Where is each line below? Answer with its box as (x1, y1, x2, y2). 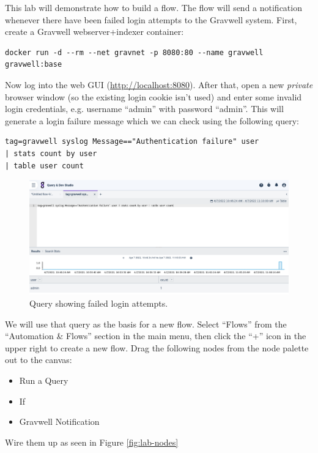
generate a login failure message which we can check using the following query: (5, 114, 299, 127)
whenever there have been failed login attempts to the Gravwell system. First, (5, 13, 297, 26)
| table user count (5, 161, 84, 170)
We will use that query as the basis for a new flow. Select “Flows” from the (5, 317, 287, 330)
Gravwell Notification (19, 415, 100, 428)
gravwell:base (5, 60, 62, 69)
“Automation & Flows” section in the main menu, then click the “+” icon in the (5, 329, 306, 342)
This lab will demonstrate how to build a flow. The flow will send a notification (5, 1, 302, 13)
